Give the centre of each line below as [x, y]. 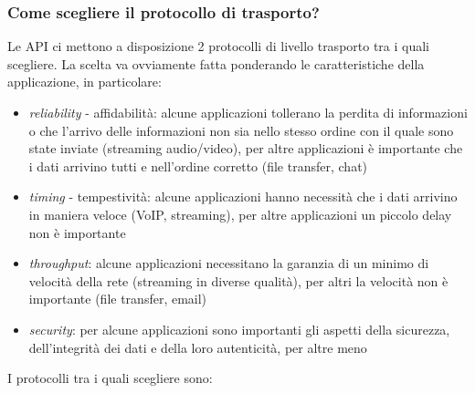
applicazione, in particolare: [84, 82]
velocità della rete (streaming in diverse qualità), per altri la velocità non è [238, 280]
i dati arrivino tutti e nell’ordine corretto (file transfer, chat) [198, 165]
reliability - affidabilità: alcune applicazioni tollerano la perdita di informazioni [248, 112]
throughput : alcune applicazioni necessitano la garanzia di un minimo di [229, 263]
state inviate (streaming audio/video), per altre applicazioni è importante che [246, 148]
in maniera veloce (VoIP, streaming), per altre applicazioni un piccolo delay [240, 214]
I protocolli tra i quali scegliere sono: [110, 378]
